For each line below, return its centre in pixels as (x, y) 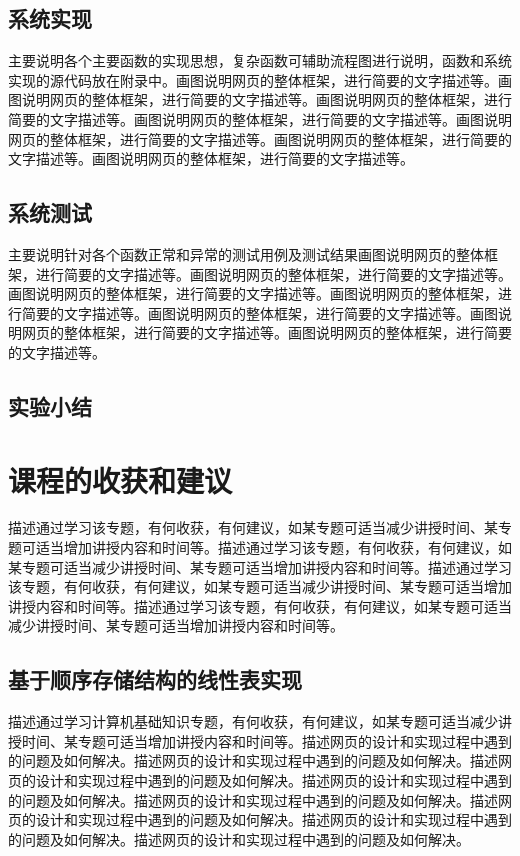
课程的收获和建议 (120, 479)
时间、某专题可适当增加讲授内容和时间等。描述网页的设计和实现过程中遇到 (266, 740)
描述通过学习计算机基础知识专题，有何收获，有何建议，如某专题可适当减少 (253, 721)
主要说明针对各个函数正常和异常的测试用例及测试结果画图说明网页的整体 (246, 253)
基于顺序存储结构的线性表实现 (155, 679)
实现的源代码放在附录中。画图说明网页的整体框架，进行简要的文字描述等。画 (260, 79)
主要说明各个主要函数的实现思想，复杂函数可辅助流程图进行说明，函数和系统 (260, 60)
